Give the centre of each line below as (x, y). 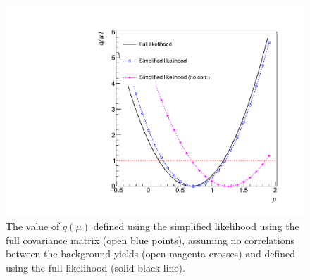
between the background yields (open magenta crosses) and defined (151, 254)
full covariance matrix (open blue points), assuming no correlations (150, 240)
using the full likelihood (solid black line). (95, 268)
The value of (33, 226)
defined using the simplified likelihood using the (196, 226)
